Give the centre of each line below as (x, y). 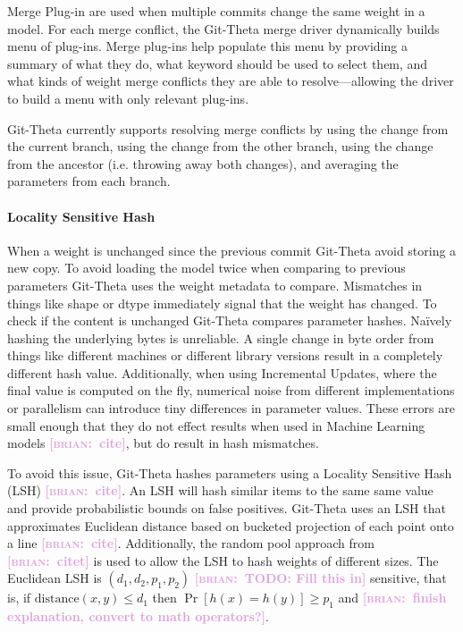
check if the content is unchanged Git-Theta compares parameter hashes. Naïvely (230, 320)
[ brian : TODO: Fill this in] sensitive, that (320, 578)
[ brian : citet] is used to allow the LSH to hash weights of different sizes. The (223, 560)
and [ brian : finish (392, 598)
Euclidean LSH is (55, 578)
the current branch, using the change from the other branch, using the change (220, 146)
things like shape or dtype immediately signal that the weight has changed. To (222, 303)
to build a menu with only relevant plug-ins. (128, 98)
